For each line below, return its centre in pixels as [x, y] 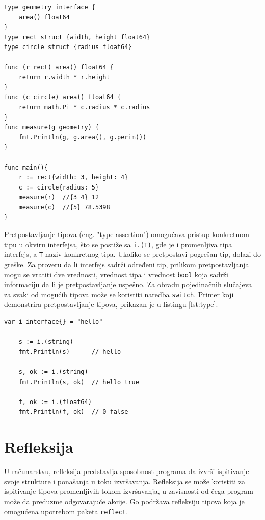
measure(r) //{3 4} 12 [59, 197]
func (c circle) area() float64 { [63, 97]
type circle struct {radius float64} [68, 47]
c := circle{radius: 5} [59, 187]
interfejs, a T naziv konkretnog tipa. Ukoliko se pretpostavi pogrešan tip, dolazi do [132, 254]
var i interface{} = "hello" [54, 322]
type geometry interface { [50, 7]
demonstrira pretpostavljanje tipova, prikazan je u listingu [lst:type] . [111, 304]
